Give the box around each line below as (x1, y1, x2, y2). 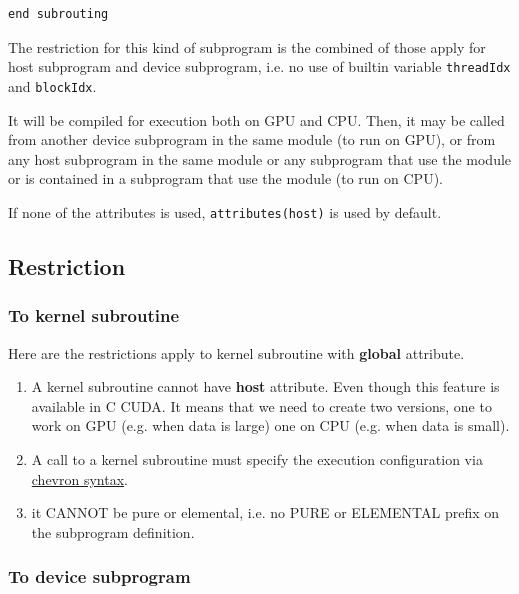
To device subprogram (8, 564, 191, 589)
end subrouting (8, 7, 109, 21)
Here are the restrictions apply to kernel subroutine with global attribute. (8, 342, 465, 363)
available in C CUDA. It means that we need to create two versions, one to (31, 395, 492, 416)
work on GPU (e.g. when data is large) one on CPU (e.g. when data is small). (31, 415, 510, 436)
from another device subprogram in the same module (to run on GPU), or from (8, 129, 496, 150)
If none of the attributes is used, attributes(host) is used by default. (8, 201, 442, 222)
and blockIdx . (8, 75, 97, 96)
